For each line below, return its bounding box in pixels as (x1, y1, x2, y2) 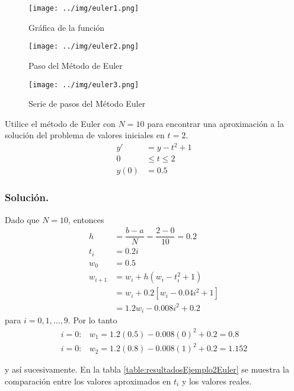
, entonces (68, 213, 104, 225)
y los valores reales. (181, 374, 252, 387)
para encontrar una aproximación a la (147, 117, 284, 129)
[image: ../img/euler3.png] (28, 80, 139, 89)
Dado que (5, 213, 40, 225)
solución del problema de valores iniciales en (5, 129, 165, 141)
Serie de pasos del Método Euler (28, 97, 146, 110)
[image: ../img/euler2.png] (28, 42, 139, 51)
